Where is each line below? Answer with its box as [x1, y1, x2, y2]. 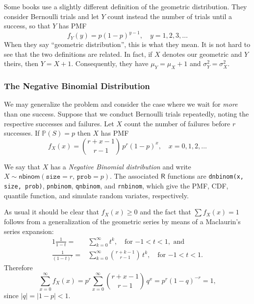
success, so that [4, 21, 51, 31]
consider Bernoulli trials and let [4, 11, 99, 21]
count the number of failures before [124, 118, 230, 128]
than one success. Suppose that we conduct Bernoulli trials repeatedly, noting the [4, 109, 249, 119]
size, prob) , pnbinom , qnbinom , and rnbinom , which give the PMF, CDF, [4, 181, 229, 191]
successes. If [4, 128, 40, 138]
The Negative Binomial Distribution [4, 80, 150, 92]
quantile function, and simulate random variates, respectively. [4, 190, 189, 200]
